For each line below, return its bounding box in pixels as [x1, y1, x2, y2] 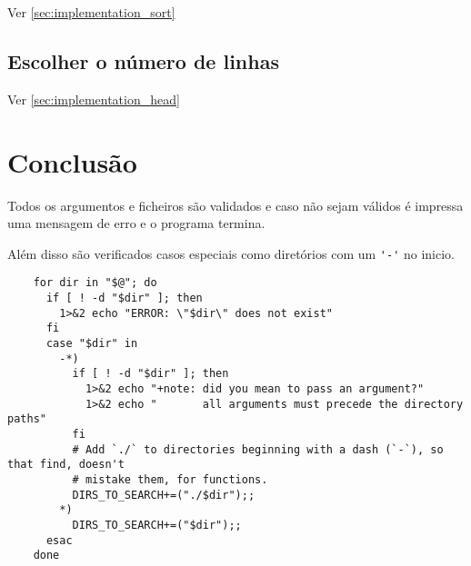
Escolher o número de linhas [7, 46, 279, 74]
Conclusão [7, 143, 137, 180]
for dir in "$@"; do [33, 276, 157, 290]
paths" [7, 412, 46, 426]
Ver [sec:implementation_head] [7, 89, 180, 108]
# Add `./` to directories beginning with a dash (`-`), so [72, 442, 444, 456]
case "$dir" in [45, 336, 138, 350]
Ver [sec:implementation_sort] [7, 3, 175, 21]
